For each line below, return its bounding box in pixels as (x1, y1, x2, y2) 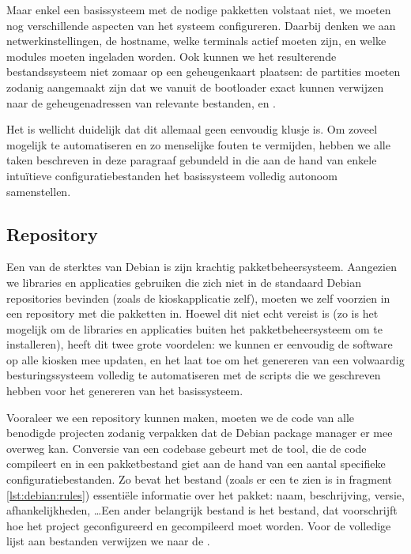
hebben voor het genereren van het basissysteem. (6, 383, 243, 399)
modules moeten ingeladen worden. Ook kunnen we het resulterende (6, 47, 337, 64)
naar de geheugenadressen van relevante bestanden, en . (6, 94, 276, 111)
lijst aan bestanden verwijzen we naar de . (6, 533, 210, 549)
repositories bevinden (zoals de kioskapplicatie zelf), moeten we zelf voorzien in (6, 289, 390, 306)
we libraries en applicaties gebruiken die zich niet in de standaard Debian (6, 273, 361, 290)
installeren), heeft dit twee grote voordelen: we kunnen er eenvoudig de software (6, 336, 393, 352)
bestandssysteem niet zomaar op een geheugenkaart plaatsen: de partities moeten (6, 63, 401, 80)
